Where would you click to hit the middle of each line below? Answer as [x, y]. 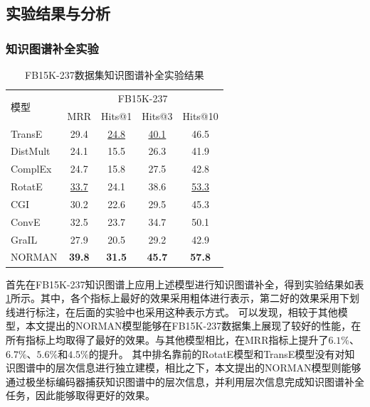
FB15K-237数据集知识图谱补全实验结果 [115, 75]
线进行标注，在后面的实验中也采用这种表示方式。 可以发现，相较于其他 [172, 311]
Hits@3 [157, 115]
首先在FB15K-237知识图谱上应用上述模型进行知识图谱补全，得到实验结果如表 [185, 284]
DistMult [31, 151]
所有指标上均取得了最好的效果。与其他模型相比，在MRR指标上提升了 [167, 339]
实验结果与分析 [58, 13]
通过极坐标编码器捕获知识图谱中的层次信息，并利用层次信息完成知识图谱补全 [185, 381]
